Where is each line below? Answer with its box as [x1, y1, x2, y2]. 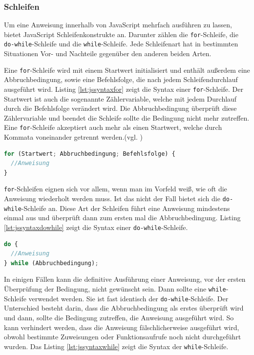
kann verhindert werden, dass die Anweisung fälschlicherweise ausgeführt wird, [4, 322, 239, 332]
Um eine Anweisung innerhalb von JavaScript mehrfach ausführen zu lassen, [4, 20, 232, 30]
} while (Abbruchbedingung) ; [4, 259, 99, 267]
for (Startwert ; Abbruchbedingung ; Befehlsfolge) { [4, 150, 175, 157]
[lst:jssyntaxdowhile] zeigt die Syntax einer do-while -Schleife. [4, 222, 188, 232]
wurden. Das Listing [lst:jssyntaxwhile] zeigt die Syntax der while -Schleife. [4, 341, 229, 351]
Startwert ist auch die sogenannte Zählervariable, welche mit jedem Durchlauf [4, 93, 237, 104]
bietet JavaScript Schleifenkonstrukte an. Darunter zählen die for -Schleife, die [4, 29, 238, 39]
